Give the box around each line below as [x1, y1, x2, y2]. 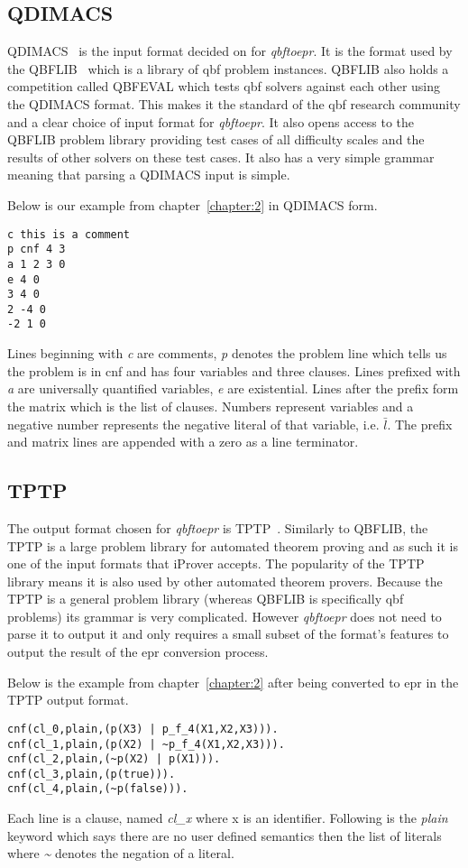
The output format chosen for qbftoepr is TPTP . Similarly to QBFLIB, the [7, 518, 428, 537]
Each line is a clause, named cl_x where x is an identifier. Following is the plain [7, 808, 448, 827]
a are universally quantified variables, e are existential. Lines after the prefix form [7, 379, 459, 398]
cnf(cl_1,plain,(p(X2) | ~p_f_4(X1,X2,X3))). [7, 737, 285, 751]
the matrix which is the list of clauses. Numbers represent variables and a [7, 396, 414, 415]
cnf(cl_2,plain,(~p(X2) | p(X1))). [7, 753, 221, 766]
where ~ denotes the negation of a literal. [7, 844, 234, 863]
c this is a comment [7, 227, 131, 241]
